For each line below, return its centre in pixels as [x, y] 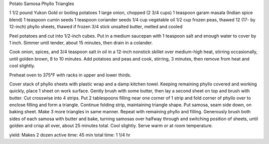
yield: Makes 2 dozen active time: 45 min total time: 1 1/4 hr [70, 135]
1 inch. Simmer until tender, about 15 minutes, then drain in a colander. [81, 43]
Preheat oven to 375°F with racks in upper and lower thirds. [70, 75]
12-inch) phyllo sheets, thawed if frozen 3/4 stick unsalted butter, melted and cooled [96, 27]
